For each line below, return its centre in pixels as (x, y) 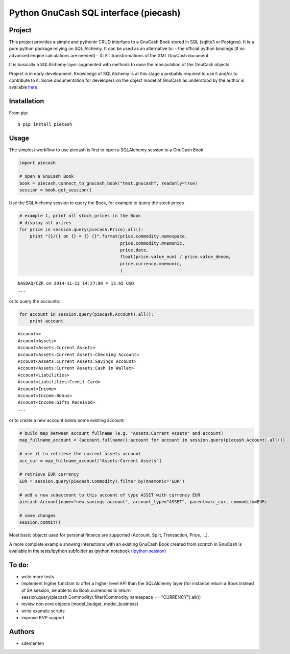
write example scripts (43, 611)
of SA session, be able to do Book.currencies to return (76, 590)
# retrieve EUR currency (49, 474)
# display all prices (45, 222)
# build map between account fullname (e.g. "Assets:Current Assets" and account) (121, 433)
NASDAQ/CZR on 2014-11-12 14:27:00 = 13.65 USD (76, 283)
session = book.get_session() (56, 190)
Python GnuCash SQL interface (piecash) (95, 13)
